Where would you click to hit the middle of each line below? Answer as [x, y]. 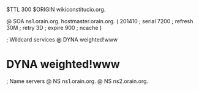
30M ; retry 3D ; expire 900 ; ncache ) [54, 28]
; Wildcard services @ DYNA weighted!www [62, 39]
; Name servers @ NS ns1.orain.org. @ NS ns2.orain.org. [77, 81]
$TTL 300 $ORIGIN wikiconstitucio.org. [56, 9]
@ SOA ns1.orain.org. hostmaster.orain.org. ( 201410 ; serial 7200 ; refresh [100, 21]
